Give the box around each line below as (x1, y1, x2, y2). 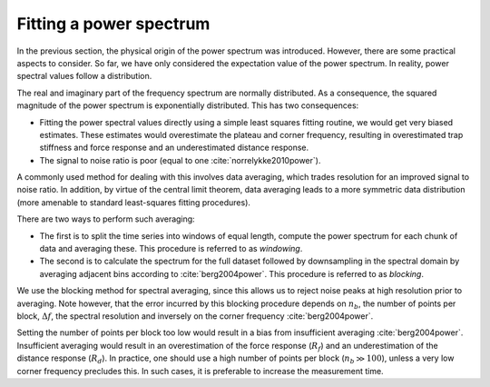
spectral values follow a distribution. (16, 71, 152, 82)
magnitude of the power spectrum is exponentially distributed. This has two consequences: (16, 100, 359, 111)
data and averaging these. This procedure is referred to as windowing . (39, 243, 303, 254)
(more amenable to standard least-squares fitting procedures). (16, 196, 251, 208)
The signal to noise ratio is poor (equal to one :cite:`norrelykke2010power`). (39, 154, 321, 165)
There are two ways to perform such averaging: (16, 213, 195, 224)
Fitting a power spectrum (16, 14, 211, 34)
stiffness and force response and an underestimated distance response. (39, 142, 309, 154)
